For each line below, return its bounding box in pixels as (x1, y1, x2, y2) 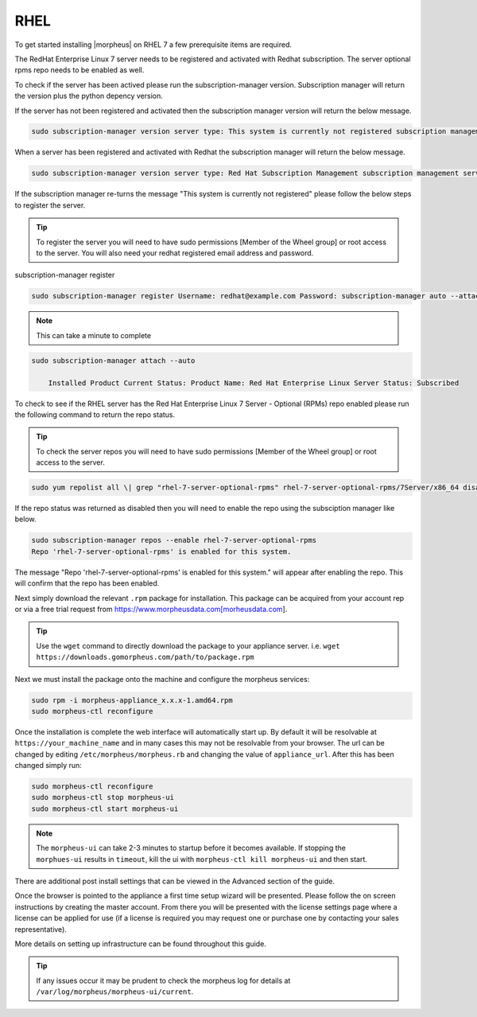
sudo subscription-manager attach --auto (31, 356, 196, 365)
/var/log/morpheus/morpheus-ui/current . (36, 987, 194, 996)
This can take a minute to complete (36, 330, 151, 340)
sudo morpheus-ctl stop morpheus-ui (31, 793, 175, 802)
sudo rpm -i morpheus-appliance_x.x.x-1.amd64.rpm (31, 696, 234, 704)
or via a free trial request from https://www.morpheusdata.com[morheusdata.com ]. (14, 604, 288, 614)
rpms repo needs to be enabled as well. (14, 65, 145, 75)
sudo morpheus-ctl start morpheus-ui (31, 804, 179, 813)
